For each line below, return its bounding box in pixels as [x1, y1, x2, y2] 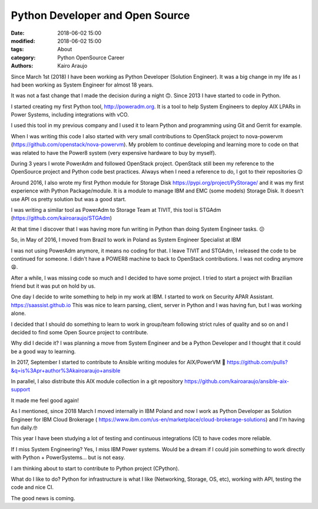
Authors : [11, 62, 34, 69]
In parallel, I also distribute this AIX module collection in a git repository [11, 378, 184, 385]
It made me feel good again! [11, 397, 79, 404]
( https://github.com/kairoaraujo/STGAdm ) [11, 215, 112, 222]
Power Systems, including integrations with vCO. [11, 111, 129, 118]
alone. [11, 310, 26, 317]
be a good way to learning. [11, 348, 76, 355]
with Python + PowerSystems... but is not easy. [11, 454, 125, 461]
